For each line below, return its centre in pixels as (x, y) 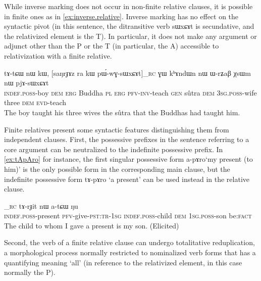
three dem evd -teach (35, 102)
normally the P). (30, 272)
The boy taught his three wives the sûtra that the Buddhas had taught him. (122, 112)
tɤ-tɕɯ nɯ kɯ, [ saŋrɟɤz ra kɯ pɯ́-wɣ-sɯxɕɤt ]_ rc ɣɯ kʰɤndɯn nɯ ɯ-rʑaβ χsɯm (127, 73)
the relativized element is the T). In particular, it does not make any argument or (130, 36)
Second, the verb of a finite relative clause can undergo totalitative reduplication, (129, 242)
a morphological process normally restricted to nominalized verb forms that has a (130, 252)
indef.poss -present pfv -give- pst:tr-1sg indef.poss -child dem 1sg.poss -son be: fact (128, 216)
